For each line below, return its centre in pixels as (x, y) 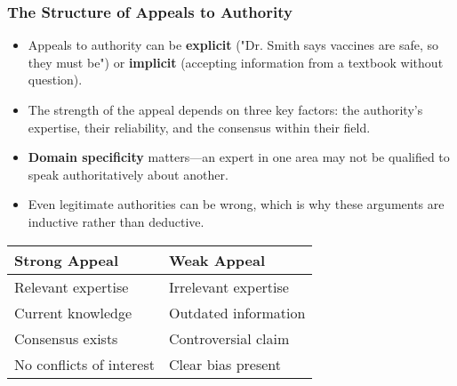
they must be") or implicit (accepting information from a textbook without (236, 62)
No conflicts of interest (84, 364)
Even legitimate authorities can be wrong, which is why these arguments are (236, 204)
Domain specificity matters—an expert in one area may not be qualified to (239, 157)
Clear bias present (225, 364)
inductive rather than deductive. (116, 221)
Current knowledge (73, 312)
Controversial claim (229, 338)
